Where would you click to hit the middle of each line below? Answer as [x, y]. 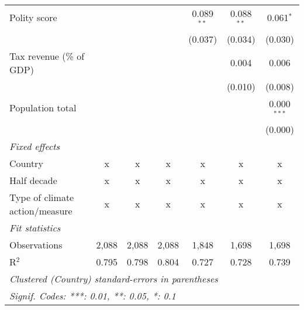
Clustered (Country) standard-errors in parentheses [114, 278]
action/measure [41, 210]
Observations [36, 244]
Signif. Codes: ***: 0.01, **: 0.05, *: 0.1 [93, 295]
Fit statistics [35, 227]
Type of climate [42, 197]
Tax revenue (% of [47, 56]
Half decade [33, 180]
